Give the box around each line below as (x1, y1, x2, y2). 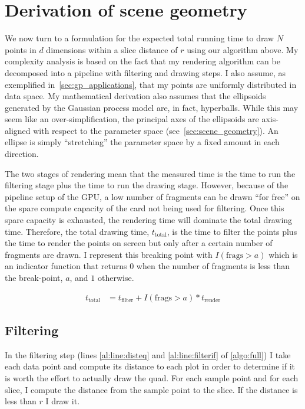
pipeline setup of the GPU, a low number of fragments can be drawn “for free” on (5, 190, 300, 202)
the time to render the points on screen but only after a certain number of (5, 237, 273, 249)
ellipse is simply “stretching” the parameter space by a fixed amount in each (5, 136, 280, 148)
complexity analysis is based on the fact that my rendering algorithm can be (5, 55, 280, 67)
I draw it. (45, 395, 80, 407)
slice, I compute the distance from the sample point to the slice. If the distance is (5, 383, 298, 395)
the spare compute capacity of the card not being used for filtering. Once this (5, 202, 284, 214)
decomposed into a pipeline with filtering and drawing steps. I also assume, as (5, 66, 286, 78)
